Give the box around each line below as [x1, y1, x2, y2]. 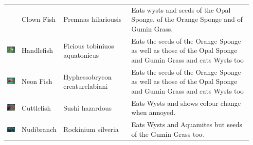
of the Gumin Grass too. [131, 129, 204, 139]
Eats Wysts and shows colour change [131, 97, 241, 108]
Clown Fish [21, 14, 56, 24]
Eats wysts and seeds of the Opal [131, 4, 231, 15]
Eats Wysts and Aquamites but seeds [131, 119, 242, 129]
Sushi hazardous [63, 102, 112, 113]
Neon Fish [21, 76, 53, 86]
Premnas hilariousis [63, 14, 122, 24]
